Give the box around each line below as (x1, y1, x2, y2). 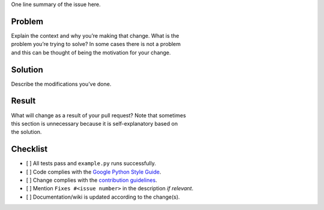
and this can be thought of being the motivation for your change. (11, 48, 171, 56)
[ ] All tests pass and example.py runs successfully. (26, 160, 156, 167)
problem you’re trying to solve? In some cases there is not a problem (11, 41, 181, 48)
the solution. (11, 129, 42, 136)
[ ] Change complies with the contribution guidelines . (26, 176, 157, 184)
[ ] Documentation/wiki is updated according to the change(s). (26, 193, 180, 200)
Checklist (11, 144, 48, 154)
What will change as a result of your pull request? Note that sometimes (11, 111, 186, 119)
